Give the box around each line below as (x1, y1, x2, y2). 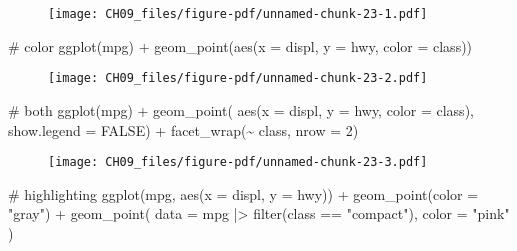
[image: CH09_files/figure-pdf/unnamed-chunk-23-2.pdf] (48, 71, 428, 86)
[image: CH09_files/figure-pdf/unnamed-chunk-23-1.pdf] (48, 7, 428, 21)
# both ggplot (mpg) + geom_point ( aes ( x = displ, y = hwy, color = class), (8, 99, 474, 120)
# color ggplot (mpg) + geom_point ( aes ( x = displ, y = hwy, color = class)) (8, 35, 473, 56)
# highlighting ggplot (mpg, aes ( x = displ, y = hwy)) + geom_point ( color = (8, 183, 479, 204)
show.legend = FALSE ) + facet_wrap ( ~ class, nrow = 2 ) (8, 119, 359, 140)
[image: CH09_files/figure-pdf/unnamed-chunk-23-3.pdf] (48, 155, 428, 170)
